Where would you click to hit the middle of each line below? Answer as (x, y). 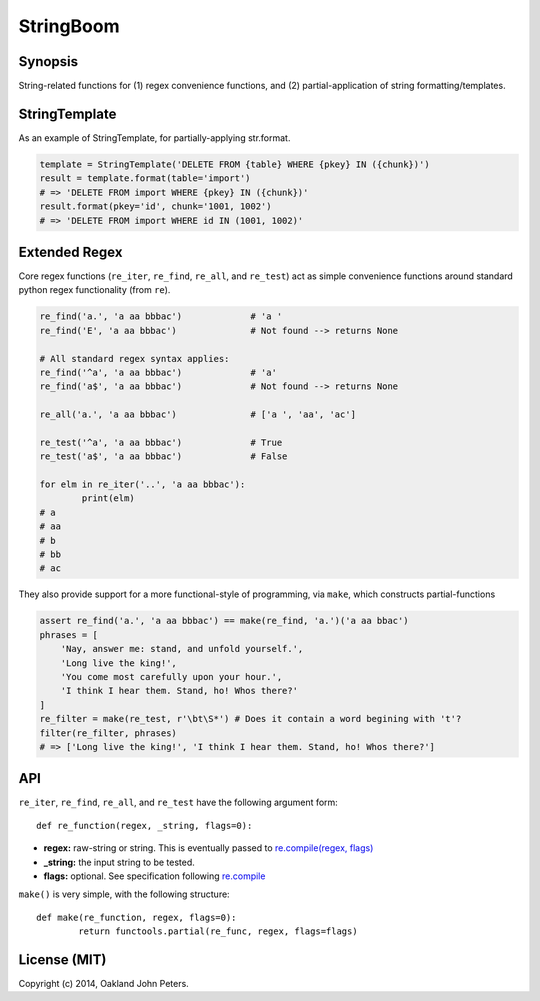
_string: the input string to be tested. (119, 862)
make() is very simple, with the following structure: (124, 894)
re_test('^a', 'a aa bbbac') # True (161, 442)
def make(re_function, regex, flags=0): (136, 917)
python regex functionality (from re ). (94, 290)
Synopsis (48, 61)
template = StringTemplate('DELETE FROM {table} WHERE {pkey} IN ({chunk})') (234, 164)
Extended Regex (70, 251)
